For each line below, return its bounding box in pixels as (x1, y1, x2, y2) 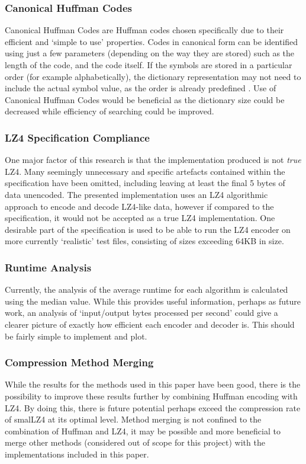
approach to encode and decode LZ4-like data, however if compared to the (5, 200, 274, 212)
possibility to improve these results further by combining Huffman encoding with (5, 389, 298, 402)
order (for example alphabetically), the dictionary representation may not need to (5, 70, 301, 82)
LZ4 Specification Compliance (5, 130, 150, 145)
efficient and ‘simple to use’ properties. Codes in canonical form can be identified (5, 35, 298, 47)
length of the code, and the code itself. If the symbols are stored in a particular (5, 59, 292, 71)
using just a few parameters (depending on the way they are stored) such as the (5, 47, 295, 59)
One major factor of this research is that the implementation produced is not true (5, 153, 301, 166)
